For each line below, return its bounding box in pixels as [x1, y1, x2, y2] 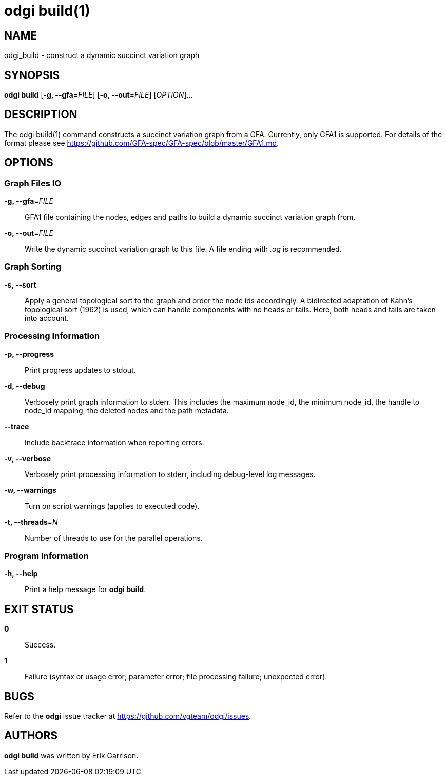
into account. [25, 313, 69, 322]
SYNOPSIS [4, 68, 60, 82]
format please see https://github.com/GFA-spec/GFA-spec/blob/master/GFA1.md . [4, 138, 279, 147]
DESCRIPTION [4, 108, 77, 121]
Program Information [4, 550, 89, 561]
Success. [25, 640, 56, 650]
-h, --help [4, 569, 38, 578]
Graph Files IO [4, 178, 62, 188]
